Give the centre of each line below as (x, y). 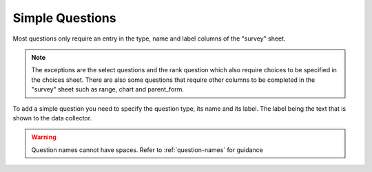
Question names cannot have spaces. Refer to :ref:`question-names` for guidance (147, 150)
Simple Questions (64, 18)
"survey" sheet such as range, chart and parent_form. (107, 89)
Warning (44, 137)
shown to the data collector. (52, 118)
